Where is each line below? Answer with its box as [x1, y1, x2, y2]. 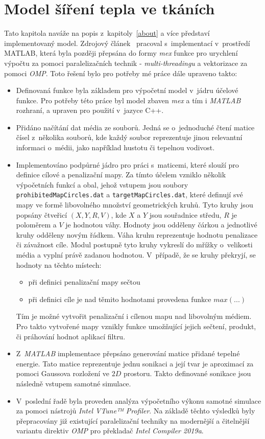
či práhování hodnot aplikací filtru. [16, 331, 126, 341]
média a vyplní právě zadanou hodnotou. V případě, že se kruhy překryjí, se [16, 249, 256, 260]
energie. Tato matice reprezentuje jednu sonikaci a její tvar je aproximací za [16, 358, 254, 368]
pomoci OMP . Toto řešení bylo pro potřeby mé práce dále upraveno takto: [4, 67, 237, 78]
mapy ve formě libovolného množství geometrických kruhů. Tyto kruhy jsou [16, 199, 253, 210]
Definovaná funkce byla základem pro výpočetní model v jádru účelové [16, 85, 238, 96]
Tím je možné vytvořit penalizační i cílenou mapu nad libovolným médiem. [16, 311, 252, 321]
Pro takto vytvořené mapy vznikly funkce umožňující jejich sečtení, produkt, [16, 321, 256, 332]
